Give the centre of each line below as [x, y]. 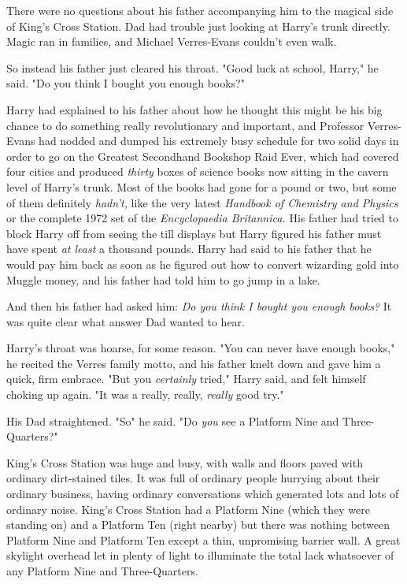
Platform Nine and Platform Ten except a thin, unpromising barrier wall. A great [203, 539]
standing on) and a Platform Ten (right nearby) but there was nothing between [198, 524]
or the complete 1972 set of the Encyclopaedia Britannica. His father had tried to [202, 218]
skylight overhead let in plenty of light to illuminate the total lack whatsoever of [200, 555]
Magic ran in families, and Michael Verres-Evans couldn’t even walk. [172, 41]
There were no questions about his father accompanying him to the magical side [200, 10]
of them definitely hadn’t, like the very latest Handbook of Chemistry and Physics [202, 202]
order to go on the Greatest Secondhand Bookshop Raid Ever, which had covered [203, 156]
